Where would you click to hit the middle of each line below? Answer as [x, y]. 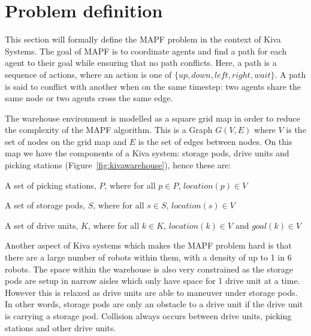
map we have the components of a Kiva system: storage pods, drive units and [147, 153]
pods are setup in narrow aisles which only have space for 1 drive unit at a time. [153, 281]
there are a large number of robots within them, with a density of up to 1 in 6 [148, 257]
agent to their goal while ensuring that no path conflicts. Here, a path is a [141, 63]
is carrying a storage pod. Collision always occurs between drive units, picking [148, 316]
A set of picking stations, [51, 185]
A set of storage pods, [45, 205]
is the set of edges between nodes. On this [215, 141]
